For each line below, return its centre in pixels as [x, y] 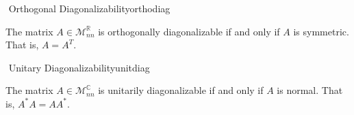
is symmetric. [321, 31]
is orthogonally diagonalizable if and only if [189, 31]
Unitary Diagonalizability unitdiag [79, 67]
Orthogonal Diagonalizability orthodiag [89, 8]
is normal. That [310, 90]
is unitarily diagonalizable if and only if [181, 90]
